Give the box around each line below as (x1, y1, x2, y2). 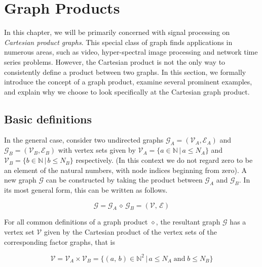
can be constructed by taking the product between (46, 174, 203, 185)
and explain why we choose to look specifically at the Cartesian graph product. (4, 86, 250, 97)
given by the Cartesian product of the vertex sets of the (44, 227, 217, 237)
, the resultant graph (156, 216, 220, 227)
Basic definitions (4, 111, 92, 126)
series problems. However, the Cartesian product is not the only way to (4, 56, 226, 67)
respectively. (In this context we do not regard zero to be (76, 155, 253, 165)
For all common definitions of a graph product (4, 216, 148, 227)
